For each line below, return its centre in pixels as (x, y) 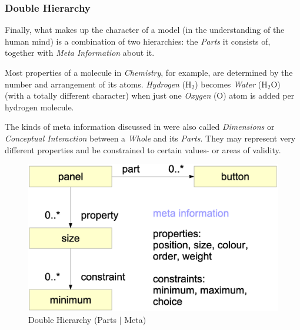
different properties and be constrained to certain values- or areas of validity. (143, 149)
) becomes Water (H (231, 84)
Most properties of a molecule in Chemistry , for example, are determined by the (149, 72)
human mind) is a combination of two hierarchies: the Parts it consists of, (138, 41)
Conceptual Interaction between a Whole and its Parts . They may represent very (150, 138)
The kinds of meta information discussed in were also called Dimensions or (140, 127)
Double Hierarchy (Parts (72, 319)
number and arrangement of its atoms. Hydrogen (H (98, 84)
